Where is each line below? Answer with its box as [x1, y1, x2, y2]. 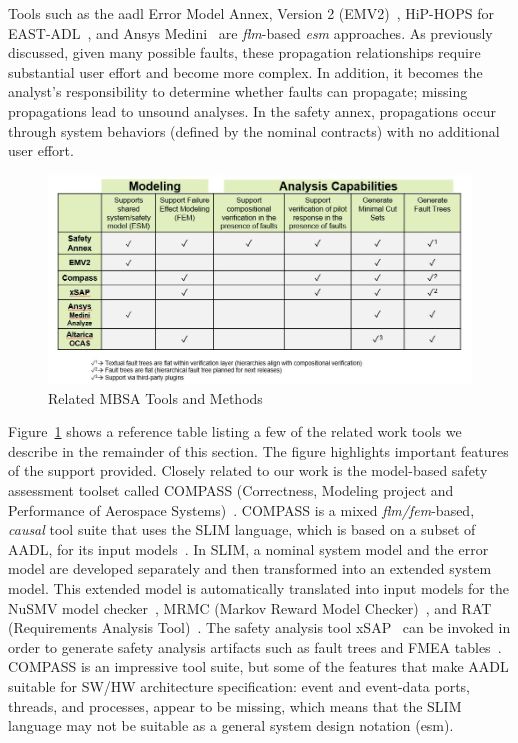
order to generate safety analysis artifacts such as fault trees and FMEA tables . [8, 636, 502, 657]
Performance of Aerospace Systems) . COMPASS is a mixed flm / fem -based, [8, 499, 475, 520]
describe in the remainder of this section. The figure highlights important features [8, 440, 509, 461]
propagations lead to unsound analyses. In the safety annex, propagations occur [8, 100, 496, 121]
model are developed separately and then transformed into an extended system [8, 558, 492, 579]
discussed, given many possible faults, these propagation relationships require [8, 42, 481, 63]
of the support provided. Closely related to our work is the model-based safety [8, 460, 488, 481]
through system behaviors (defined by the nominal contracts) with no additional [8, 120, 500, 141]
